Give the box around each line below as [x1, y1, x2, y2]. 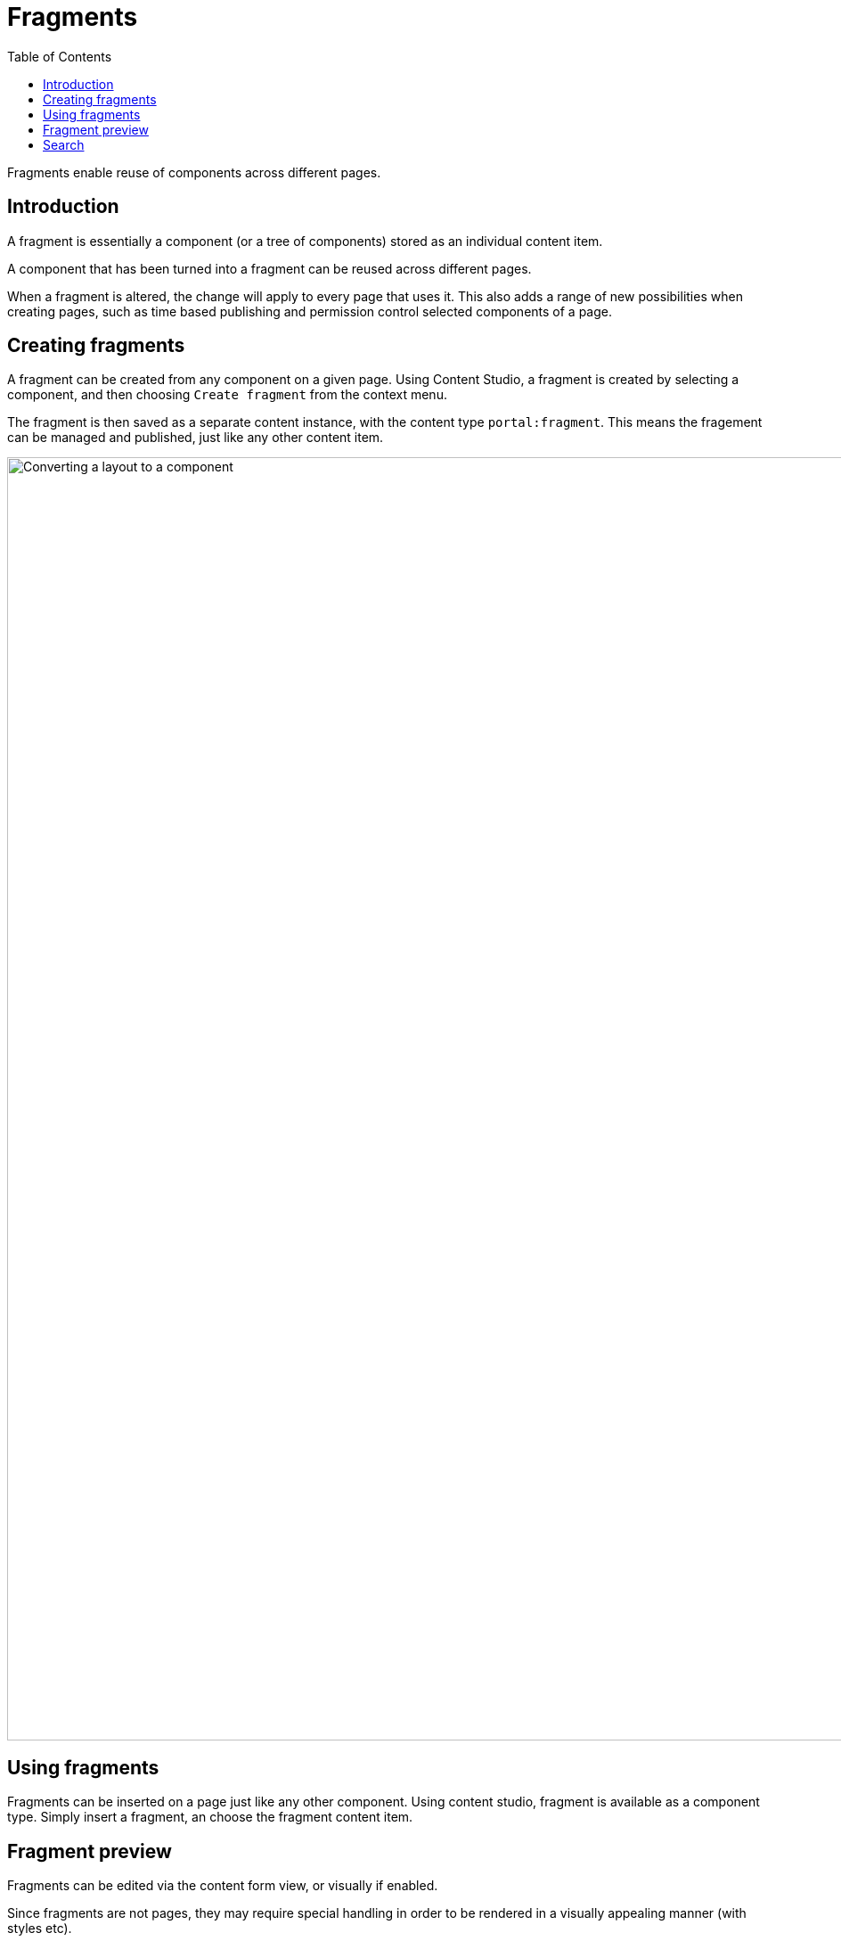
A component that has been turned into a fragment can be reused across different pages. [7, 260, 532, 276]
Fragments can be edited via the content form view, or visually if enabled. [7, 1878, 438, 1894]
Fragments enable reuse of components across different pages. [7, 164, 381, 180]
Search [43, 136, 85, 152]
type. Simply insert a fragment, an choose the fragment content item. [7, 1809, 413, 1825]
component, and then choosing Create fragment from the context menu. [7, 387, 447, 403]
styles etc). [7, 1921, 72, 1937]
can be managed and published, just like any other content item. [7, 430, 384, 446]
